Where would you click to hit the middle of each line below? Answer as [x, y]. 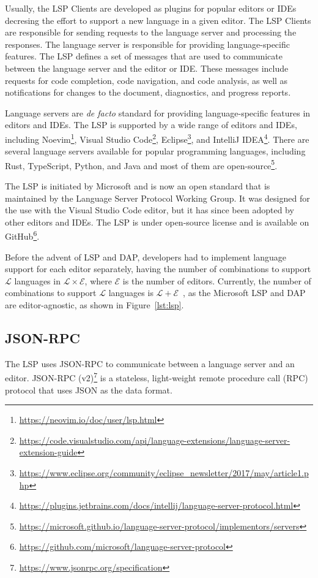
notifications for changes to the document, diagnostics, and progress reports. [148, 92]
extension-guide [48, 452]
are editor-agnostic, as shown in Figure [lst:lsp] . [94, 305]
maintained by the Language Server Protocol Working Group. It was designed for [157, 198]
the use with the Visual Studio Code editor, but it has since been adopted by [150, 210]
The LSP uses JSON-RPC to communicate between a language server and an [150, 363]
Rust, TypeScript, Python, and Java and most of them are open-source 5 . [141, 164]
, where [98, 280]
